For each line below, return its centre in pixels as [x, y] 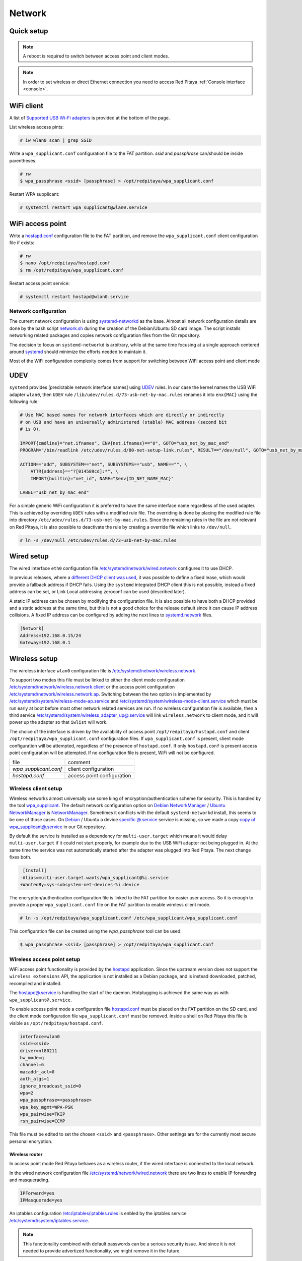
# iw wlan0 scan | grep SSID [56, 140]
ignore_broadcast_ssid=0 [51, 1086]
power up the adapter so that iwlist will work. [58, 722]
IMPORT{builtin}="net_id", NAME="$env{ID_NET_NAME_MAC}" [102, 478]
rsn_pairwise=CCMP [43, 1121]
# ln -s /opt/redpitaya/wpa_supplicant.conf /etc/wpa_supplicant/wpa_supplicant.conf [129, 918]
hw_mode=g [32, 1057]
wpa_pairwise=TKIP [43, 1114]
